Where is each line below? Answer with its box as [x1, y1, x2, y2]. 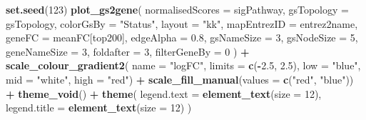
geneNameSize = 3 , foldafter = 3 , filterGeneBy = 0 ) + [6, 44, 250, 59]
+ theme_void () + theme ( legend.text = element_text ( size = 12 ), [6, 86, 322, 101]
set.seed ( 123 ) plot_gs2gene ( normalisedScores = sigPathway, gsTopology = [6, 2, 349, 16]
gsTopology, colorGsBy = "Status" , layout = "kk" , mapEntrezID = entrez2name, [6, 16, 358, 31]
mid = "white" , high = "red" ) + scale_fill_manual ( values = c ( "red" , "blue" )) [6, 71, 354, 86]
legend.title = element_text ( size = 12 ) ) [6, 100, 192, 115]
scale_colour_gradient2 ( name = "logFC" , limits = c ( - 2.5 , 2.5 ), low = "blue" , [6, 58, 361, 73]
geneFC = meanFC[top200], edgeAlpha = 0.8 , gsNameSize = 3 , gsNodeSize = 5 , [6, 30, 358, 45]
